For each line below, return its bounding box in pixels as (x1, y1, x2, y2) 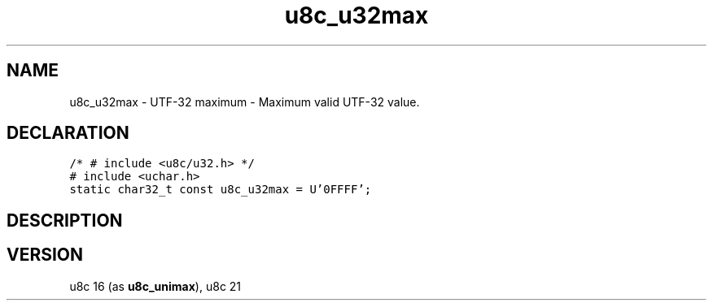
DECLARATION (7, 123, 129, 144)
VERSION (7, 244, 84, 266)
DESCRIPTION (7, 210, 123, 231)
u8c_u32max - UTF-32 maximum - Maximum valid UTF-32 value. (69, 94, 420, 109)
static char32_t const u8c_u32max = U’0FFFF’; (69, 183, 372, 197)
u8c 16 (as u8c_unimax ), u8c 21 (69, 279, 242, 293)
